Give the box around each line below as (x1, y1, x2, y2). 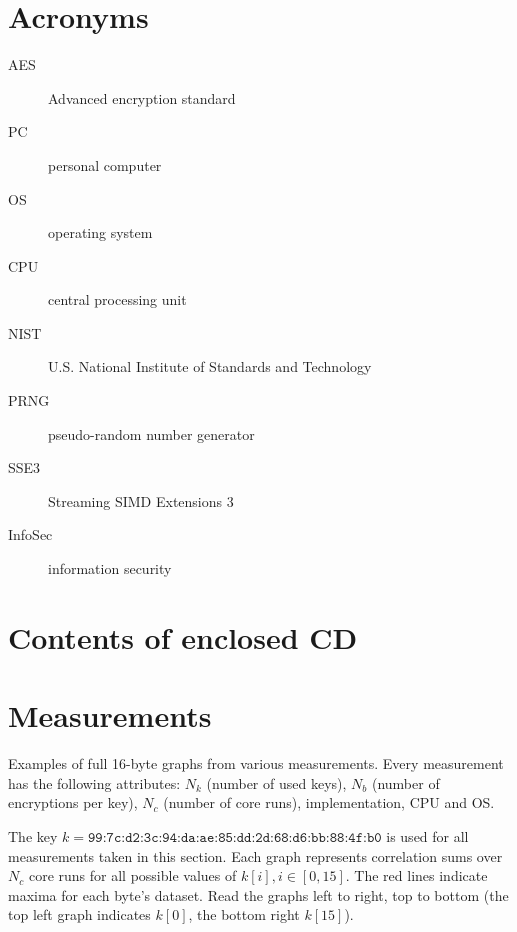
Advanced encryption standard (48, 87, 236, 108)
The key (8, 825, 58, 846)
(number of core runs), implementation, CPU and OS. (163, 792, 495, 813)
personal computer (48, 154, 162, 175)
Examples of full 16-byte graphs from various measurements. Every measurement (8, 753, 504, 774)
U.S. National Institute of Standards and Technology (48, 356, 372, 377)
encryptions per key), (8, 792, 138, 813)
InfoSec (8, 524, 53, 545)
